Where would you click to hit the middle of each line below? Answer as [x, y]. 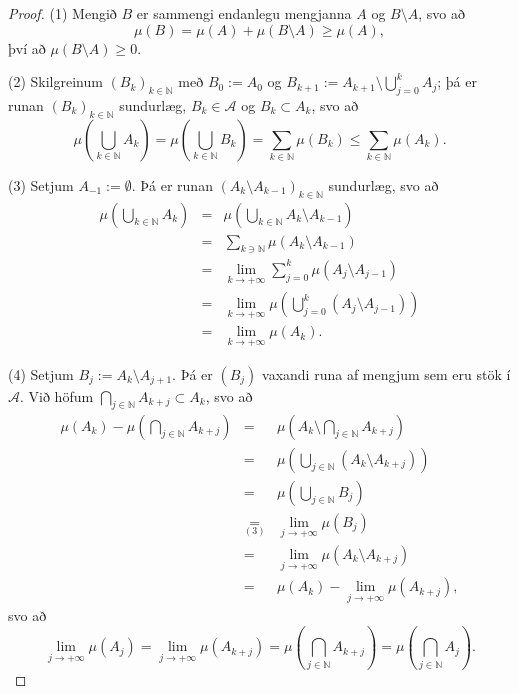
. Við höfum [57, 395]
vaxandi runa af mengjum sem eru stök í [386, 373]
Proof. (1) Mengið [62, 13]
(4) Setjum [41, 373]
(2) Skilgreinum [55, 81]
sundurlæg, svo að [383, 184]
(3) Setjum [41, 184]
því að [27, 47]
